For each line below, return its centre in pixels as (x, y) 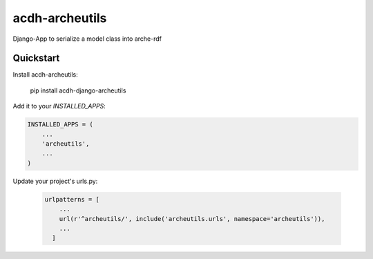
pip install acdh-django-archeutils (78, 90)
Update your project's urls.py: (55, 181)
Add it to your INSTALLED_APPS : (59, 106)
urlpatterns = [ (72, 199)
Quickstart (36, 58)
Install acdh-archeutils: (46, 75)
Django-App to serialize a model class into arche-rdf (87, 39)
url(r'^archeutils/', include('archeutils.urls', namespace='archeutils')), (192, 219)
